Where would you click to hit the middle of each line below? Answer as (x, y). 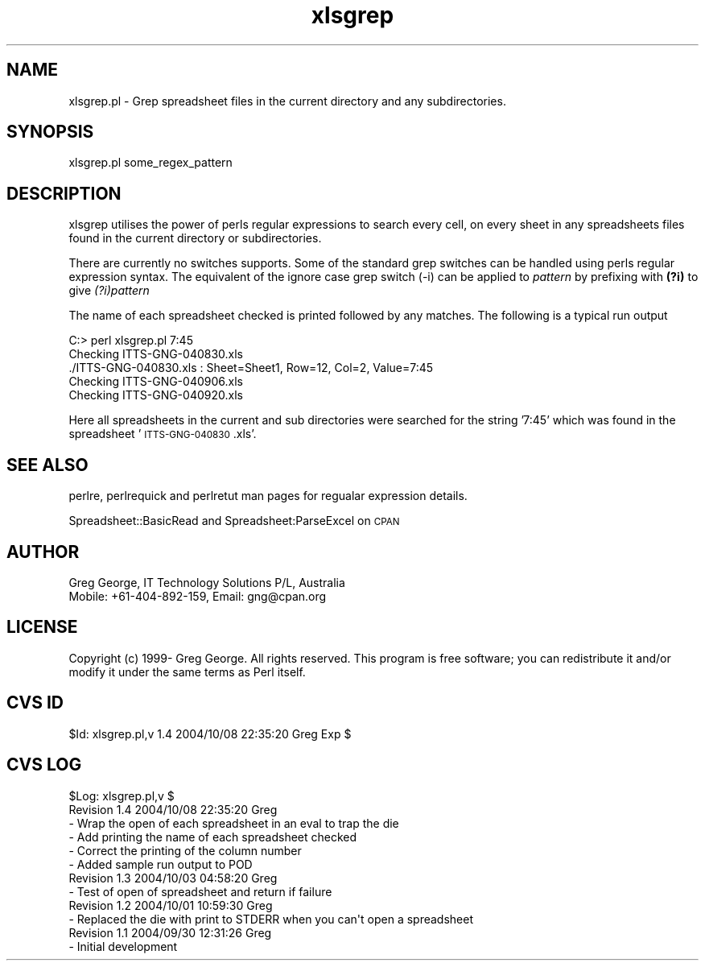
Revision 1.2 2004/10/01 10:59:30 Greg (171, 905)
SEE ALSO (47, 465)
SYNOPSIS (50, 132)
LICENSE (42, 627)
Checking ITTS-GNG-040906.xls (156, 382)
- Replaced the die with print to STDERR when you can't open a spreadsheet (271, 919)
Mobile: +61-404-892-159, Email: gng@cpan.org (198, 596)
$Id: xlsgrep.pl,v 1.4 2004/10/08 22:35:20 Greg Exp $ (210, 734)
